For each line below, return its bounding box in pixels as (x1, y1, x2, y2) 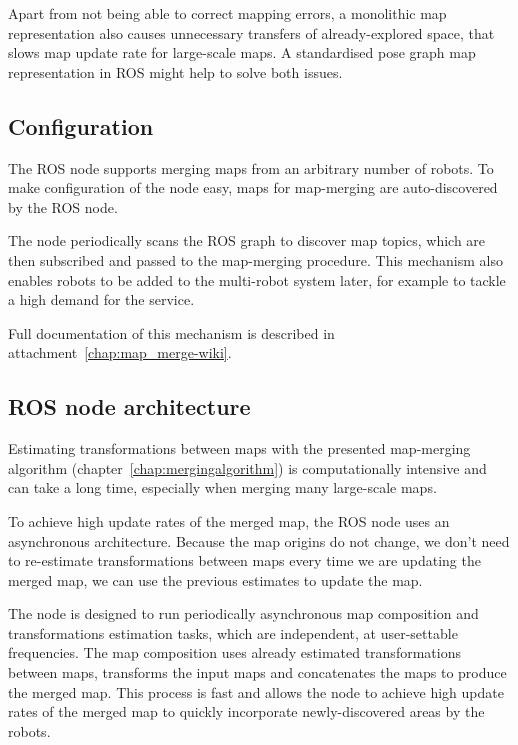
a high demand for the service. (8, 289, 195, 310)
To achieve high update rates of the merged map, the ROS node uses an (8, 510, 450, 531)
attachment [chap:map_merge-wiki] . (8, 342, 232, 363)
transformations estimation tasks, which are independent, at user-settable (8, 622, 458, 643)
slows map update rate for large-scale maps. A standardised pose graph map (8, 42, 476, 63)
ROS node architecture (8, 391, 251, 422)
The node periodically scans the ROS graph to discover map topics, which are (8, 230, 486, 251)
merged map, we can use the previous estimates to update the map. (8, 569, 423, 590)
